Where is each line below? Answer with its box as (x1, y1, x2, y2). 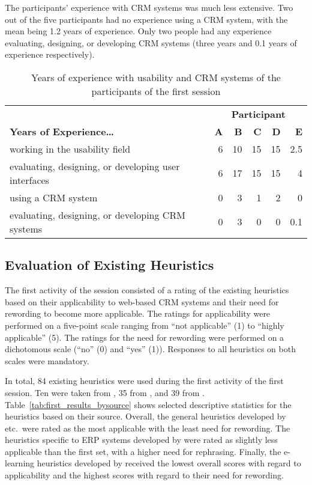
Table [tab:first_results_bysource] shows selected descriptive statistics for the (5, 398, 292, 410)
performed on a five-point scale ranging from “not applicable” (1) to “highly (5, 319, 284, 331)
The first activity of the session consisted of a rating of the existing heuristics (5, 284, 289, 296)
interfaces (10, 172, 49, 187)
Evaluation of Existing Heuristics (5, 255, 214, 274)
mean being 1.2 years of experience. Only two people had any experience (5, 25, 272, 37)
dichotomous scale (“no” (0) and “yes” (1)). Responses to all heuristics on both (5, 343, 296, 355)
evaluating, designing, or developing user (10, 159, 180, 173)
